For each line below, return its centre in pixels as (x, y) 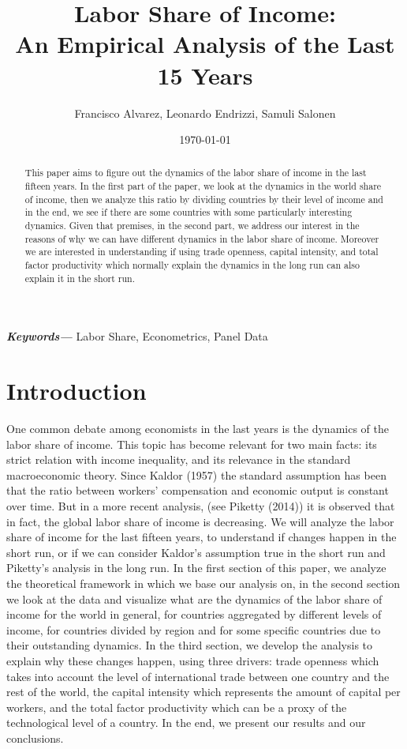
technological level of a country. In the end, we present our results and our (186, 723)
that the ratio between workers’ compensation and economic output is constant (198, 490)
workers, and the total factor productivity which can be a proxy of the (177, 707)
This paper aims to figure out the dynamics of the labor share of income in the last (196, 173)
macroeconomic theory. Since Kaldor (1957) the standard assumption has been (196, 474)
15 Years (205, 75)
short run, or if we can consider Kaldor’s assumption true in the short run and (196, 552)
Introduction (77, 391)
